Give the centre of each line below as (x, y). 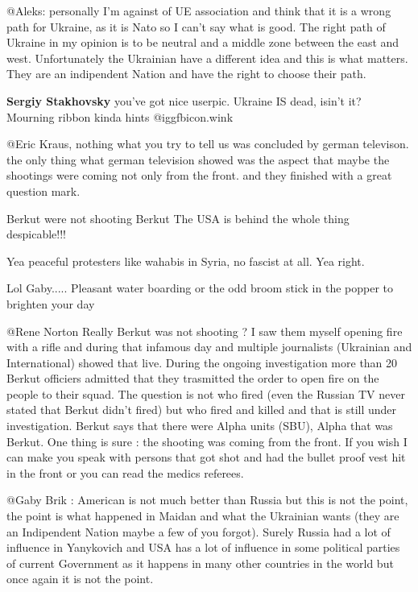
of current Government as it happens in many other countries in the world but (200, 563)
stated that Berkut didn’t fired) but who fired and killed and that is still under (202, 410)
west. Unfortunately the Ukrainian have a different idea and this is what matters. (207, 58)
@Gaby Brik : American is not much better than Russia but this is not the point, (207, 500)
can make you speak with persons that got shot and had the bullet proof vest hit (206, 457)
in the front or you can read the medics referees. (125, 472)
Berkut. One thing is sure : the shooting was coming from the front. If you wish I (207, 441)
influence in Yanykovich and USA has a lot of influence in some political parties (203, 547)
